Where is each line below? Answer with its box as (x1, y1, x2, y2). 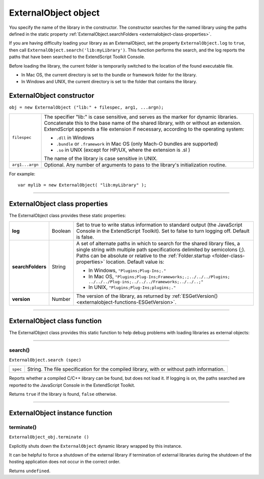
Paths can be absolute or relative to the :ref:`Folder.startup (76, 252, 211, 259)
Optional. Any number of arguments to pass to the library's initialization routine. (44, 161, 227, 168)
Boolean (51, 228, 71, 234)
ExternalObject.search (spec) (9, 357, 82, 363)
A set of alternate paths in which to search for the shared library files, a (76, 240, 241, 247)
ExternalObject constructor (9, 91, 95, 100)
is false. (76, 234, 94, 241)
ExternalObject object (9, 7, 100, 18)
